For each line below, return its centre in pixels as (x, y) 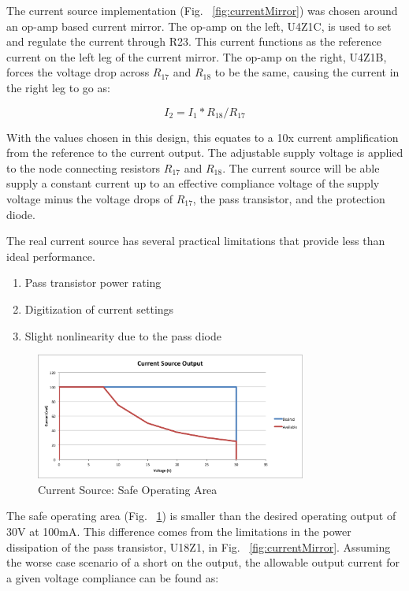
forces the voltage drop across (78, 72)
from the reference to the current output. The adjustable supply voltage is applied (205, 152)
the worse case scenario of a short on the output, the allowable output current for (203, 562)
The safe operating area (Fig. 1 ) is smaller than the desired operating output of (201, 516)
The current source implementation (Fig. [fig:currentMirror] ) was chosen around (202, 10)
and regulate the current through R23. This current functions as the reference (194, 41)
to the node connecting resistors (84, 167)
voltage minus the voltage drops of (89, 198)
